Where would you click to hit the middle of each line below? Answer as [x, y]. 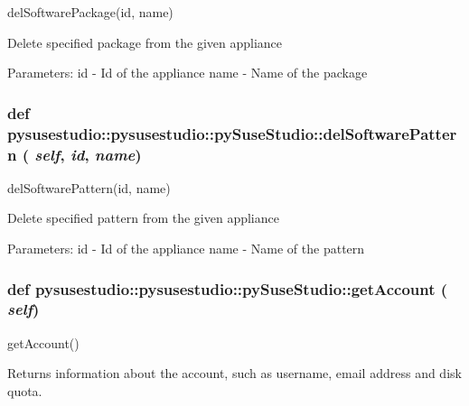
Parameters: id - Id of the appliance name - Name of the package [188, 73]
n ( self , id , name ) [75, 154]
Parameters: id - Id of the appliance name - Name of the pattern [186, 249]
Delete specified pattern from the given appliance [143, 218]
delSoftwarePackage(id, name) [90, 12]
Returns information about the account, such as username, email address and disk [234, 373]
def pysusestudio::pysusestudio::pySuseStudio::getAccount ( [228, 288]
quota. [25, 390]
